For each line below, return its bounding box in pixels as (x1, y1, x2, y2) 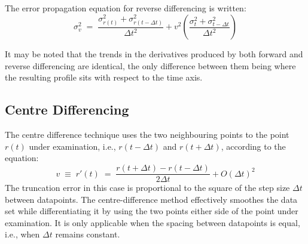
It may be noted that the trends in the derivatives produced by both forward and (5, 48, 303, 60)
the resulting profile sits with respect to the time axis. (5, 71, 203, 84)
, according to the (221, 140, 286, 152)
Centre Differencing (5, 100, 129, 119)
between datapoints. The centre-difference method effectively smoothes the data (5, 193, 298, 205)
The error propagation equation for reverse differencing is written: (5, 2, 246, 14)
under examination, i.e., (29, 140, 116, 152)
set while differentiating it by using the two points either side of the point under (5, 205, 298, 217)
